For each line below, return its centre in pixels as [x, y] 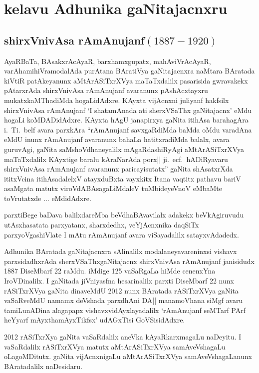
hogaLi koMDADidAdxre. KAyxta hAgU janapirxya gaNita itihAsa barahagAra [126, 120]
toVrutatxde [23, 198]
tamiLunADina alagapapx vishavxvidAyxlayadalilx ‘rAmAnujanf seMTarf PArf [125, 310]
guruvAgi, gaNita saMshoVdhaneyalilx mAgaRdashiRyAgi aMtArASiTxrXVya [124, 149]
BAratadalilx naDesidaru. [43, 366]
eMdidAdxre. [71, 198]
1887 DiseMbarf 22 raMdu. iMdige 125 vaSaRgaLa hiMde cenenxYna [110, 271]
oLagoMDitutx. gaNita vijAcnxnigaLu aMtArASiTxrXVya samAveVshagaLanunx [128, 356]
